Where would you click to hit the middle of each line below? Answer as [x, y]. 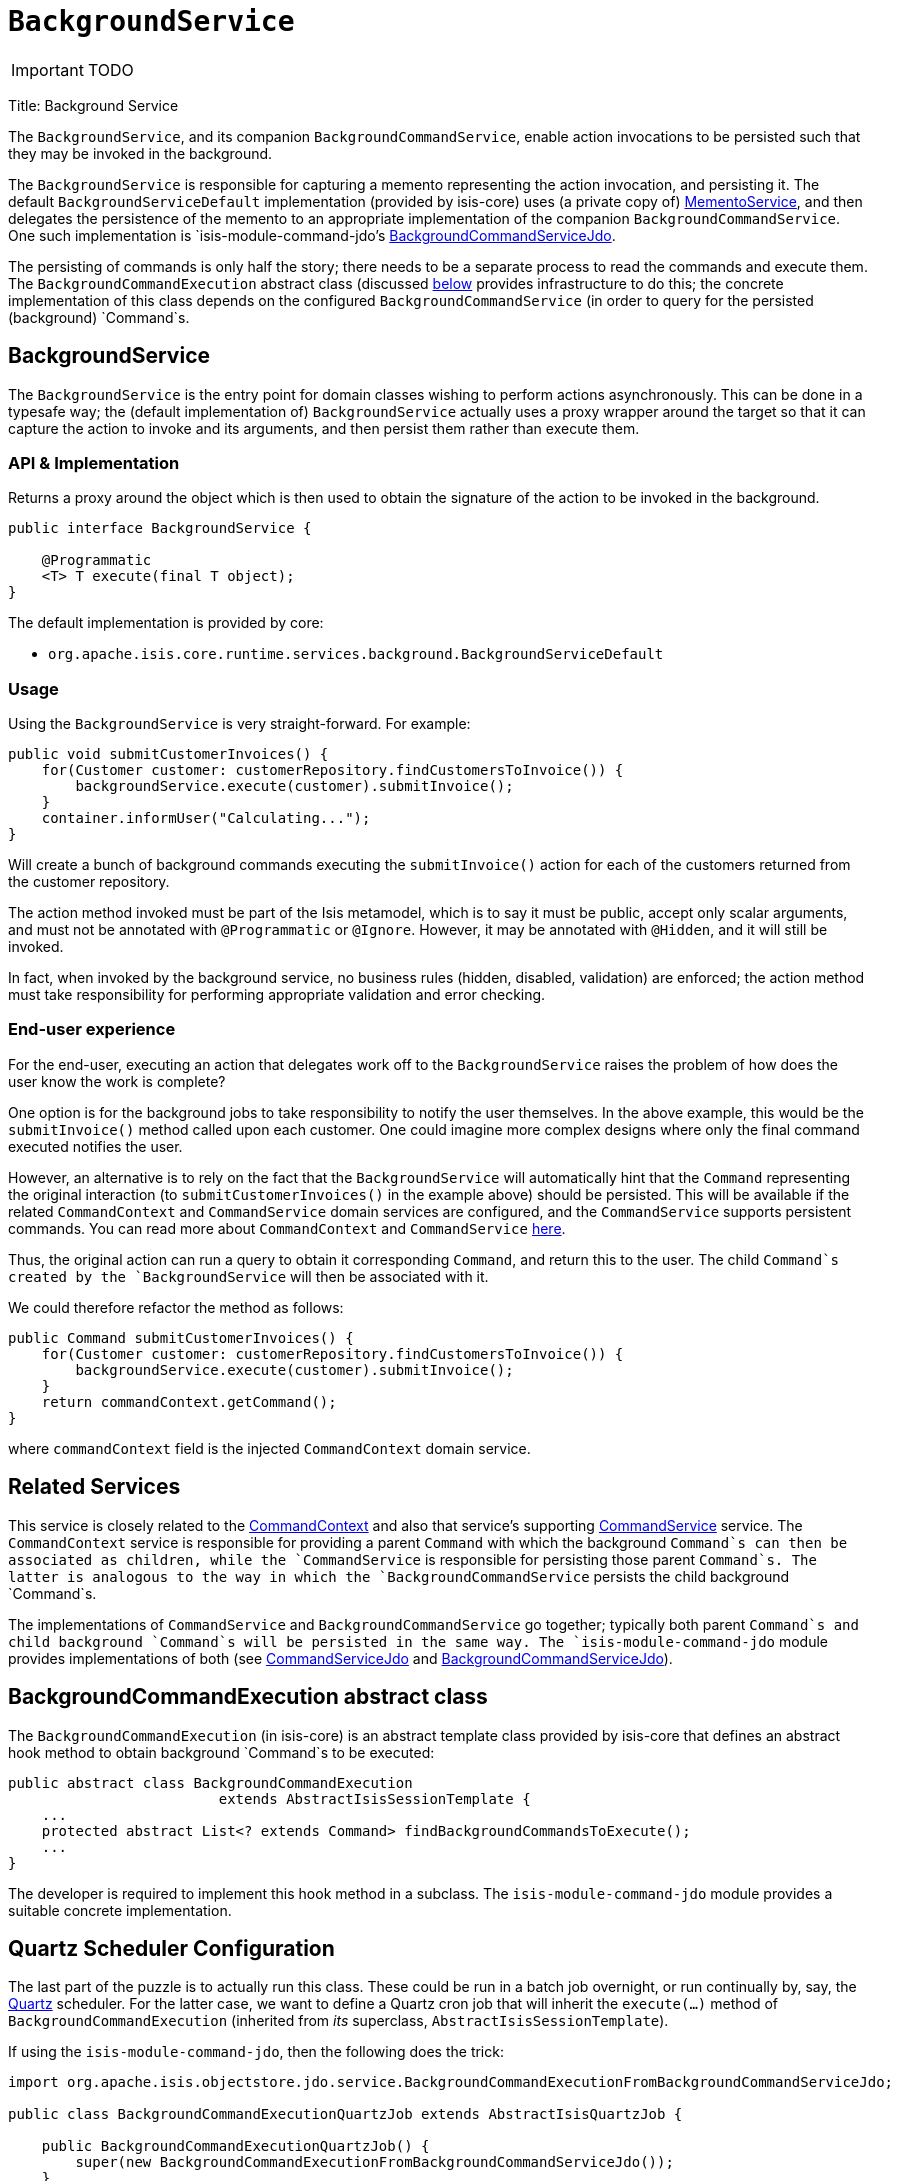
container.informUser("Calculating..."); [206, 818]
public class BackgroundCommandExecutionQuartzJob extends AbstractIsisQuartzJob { [345, 2114]
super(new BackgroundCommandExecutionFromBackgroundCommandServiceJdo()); [374, 2162]
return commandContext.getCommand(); [189, 1401]
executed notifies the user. [95, 1146]
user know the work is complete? [117, 1081]
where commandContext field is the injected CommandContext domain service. [269, 1448]
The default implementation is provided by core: [166, 623]
